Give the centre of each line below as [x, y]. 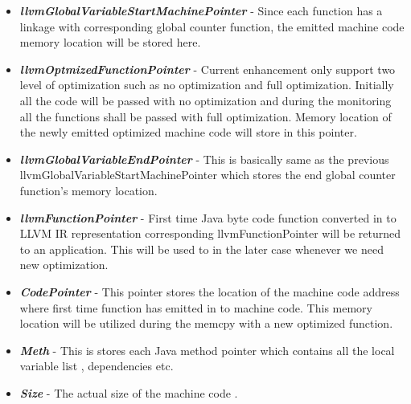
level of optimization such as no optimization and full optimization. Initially [207, 85]
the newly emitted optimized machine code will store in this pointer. [188, 132]
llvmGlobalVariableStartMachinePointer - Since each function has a [201, 10]
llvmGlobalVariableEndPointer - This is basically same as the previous [204, 159]
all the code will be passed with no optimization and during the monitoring [205, 100]
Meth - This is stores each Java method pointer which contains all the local [207, 350]
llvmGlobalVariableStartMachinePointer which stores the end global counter [208, 175]
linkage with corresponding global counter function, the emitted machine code [212, 26]
